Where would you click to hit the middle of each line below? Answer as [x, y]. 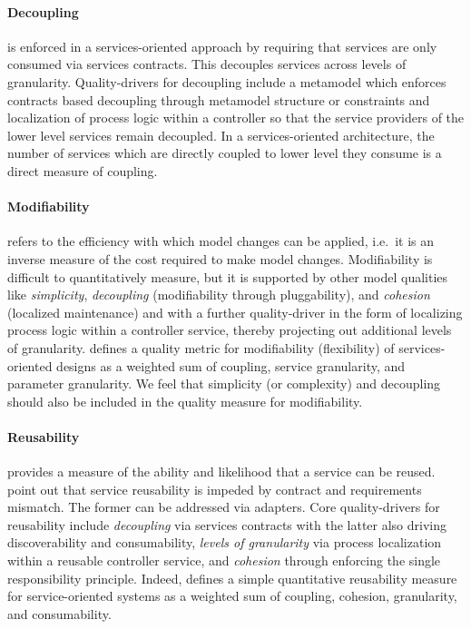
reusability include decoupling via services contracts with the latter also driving [227, 524]
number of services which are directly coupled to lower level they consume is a [225, 153]
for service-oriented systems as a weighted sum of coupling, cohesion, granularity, [232, 596]
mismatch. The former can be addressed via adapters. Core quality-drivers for [224, 507]
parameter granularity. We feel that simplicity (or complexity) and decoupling [224, 383]
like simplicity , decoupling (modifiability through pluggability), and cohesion [219, 295]
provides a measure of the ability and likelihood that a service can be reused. [221, 472]
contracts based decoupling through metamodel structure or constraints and [219, 99]
